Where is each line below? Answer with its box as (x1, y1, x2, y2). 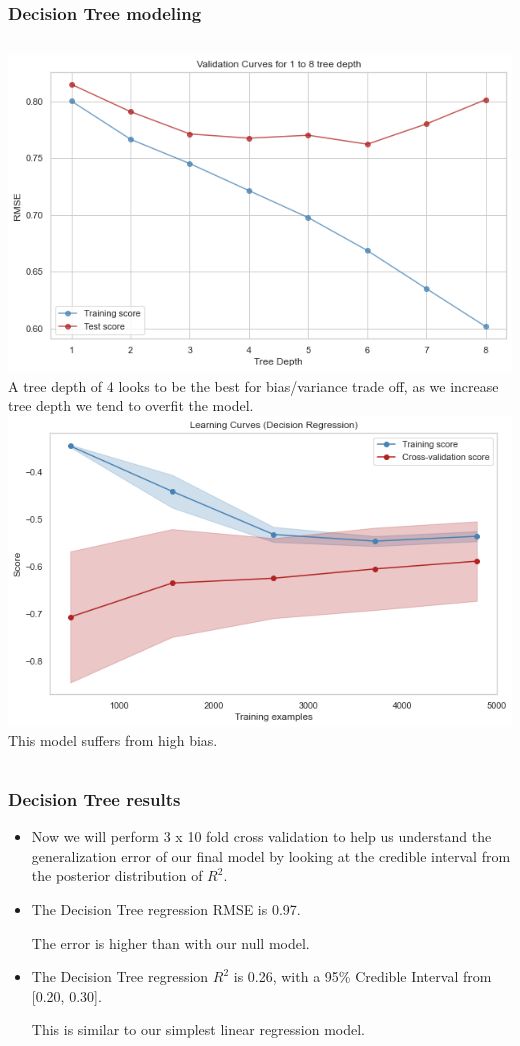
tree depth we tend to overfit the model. (8, 395, 254, 416)
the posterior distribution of (31, 865, 203, 886)
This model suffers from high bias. (8, 730, 218, 751)
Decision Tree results (8, 786, 181, 811)
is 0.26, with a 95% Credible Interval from (233, 966, 492, 987)
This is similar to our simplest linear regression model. (31, 1019, 366, 1040)
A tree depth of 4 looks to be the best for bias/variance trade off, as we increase (8, 375, 499, 396)
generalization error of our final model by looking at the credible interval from (31, 845, 511, 866)
